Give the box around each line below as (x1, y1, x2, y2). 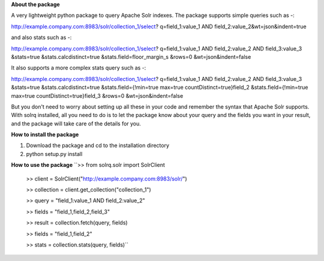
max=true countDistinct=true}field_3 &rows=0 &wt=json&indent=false (11, 92, 184, 99)
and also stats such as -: (11, 34, 72, 41)
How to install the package (11, 131, 79, 138)
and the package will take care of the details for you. (11, 120, 141, 127)
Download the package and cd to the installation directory (26, 142, 170, 149)
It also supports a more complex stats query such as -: (11, 64, 146, 71)
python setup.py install (26, 150, 83, 157)
